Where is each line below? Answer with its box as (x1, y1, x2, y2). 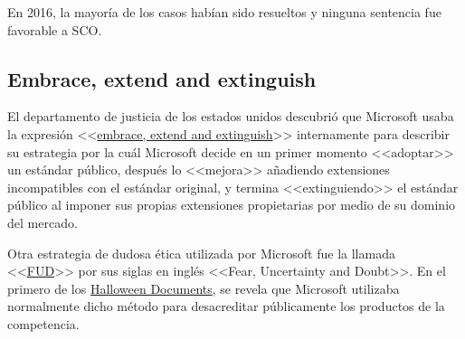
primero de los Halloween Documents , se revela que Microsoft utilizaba (7, 278, 400, 297)
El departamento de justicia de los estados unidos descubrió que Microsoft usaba (7, 107, 454, 126)
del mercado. (7, 212, 78, 231)
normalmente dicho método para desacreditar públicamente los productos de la (7, 297, 445, 315)
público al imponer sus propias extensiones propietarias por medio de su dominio (7, 195, 456, 214)
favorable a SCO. (7, 20, 102, 39)
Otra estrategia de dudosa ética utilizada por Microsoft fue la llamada (7, 243, 395, 262)
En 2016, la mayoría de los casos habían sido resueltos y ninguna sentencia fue (7, 3, 441, 21)
